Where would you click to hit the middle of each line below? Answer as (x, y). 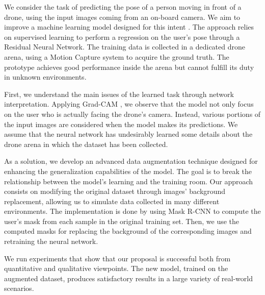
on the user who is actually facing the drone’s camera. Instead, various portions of (132, 114)
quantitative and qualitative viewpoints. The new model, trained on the (116, 268)
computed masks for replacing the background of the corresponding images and (128, 231)
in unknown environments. (45, 77)
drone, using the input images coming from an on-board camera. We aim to (122, 17)
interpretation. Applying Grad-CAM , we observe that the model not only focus (129, 104)
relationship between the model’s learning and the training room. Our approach (129, 181)
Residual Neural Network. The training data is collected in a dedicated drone (125, 47)
